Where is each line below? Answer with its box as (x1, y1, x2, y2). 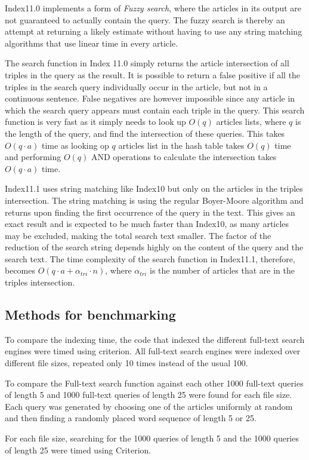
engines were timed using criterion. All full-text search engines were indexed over (5, 345, 301, 357)
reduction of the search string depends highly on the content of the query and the (5, 241, 304, 253)
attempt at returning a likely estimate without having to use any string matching (5, 25, 302, 38)
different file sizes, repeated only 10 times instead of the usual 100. (5, 357, 248, 369)
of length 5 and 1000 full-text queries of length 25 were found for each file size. (5, 388, 292, 401)
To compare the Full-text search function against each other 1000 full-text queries (5, 376, 304, 389)
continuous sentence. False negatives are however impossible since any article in (5, 92, 295, 105)
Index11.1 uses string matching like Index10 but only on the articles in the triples (5, 182, 303, 195)
